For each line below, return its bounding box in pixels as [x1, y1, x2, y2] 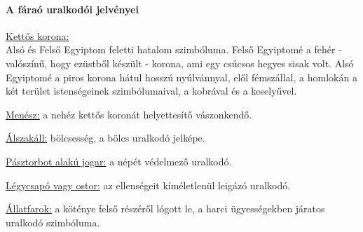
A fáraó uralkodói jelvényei [6, 1, 139, 16]
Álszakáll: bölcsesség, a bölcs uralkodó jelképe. [6, 130, 205, 145]
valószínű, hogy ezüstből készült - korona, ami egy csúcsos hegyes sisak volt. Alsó [6, 55, 354, 70]
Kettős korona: [6, 28, 69, 43]
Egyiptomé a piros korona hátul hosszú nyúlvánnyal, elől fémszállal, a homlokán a [6, 69, 357, 84]
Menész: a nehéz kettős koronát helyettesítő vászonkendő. [6, 107, 252, 121]
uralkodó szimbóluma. [6, 214, 100, 229]
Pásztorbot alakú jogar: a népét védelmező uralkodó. [6, 153, 232, 168]
